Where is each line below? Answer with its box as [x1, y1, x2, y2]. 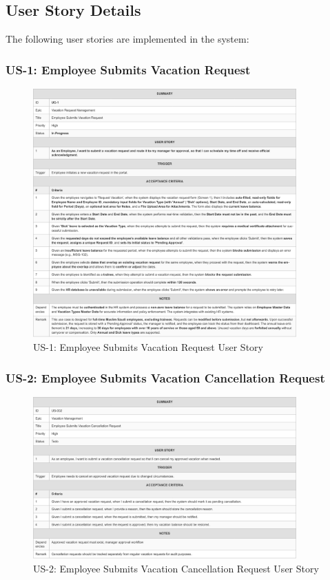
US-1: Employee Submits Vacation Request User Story [33, 340, 263, 354]
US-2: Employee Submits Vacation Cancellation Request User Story [33, 561, 319, 575]
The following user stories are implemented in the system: [6, 32, 249, 46]
